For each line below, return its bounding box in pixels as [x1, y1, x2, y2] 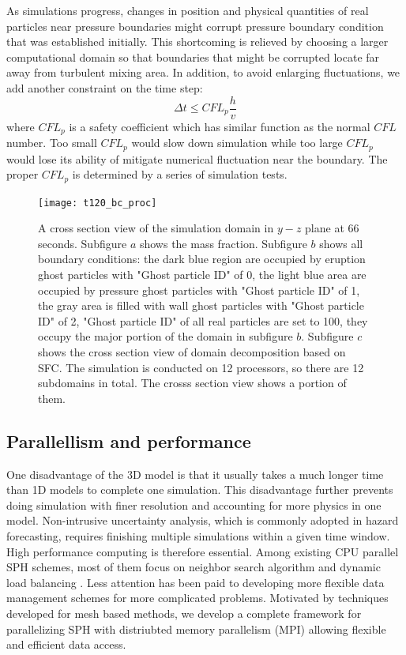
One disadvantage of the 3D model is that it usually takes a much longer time [6, 465, 384, 482]
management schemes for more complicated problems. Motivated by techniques [6, 589, 389, 606]
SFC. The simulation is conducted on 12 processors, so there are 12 [38, 359, 364, 375]
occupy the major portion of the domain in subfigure [38, 328, 293, 344]
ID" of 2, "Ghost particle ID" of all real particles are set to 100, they [38, 312, 368, 329]
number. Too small [6, 134, 97, 151]
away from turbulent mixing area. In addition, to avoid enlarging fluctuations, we [6, 64, 400, 81]
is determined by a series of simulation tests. [72, 166, 288, 183]
